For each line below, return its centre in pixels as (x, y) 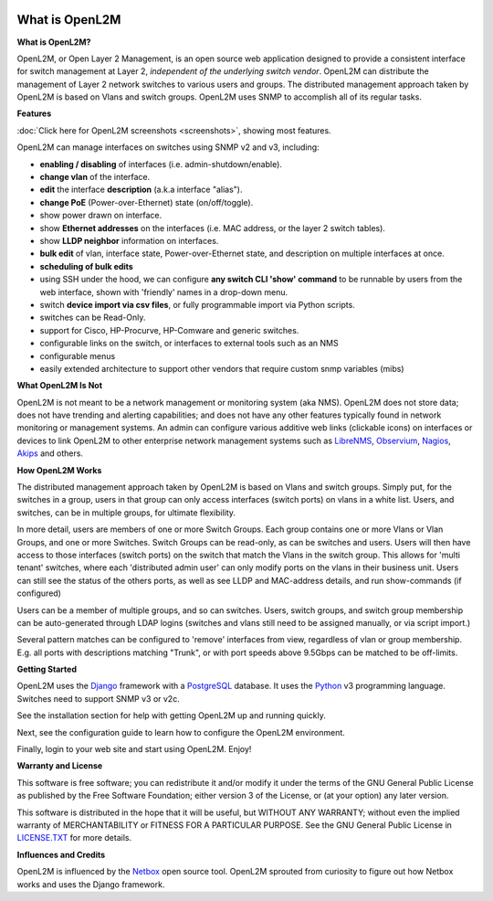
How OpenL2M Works (59, 470)
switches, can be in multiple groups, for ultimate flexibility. (126, 513)
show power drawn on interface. (101, 216)
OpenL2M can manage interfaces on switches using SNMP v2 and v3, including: (168, 147)
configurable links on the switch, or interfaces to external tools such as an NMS (189, 344)
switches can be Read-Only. (93, 318)
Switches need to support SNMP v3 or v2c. (98, 698)
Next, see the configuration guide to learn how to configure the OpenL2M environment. (181, 732)
